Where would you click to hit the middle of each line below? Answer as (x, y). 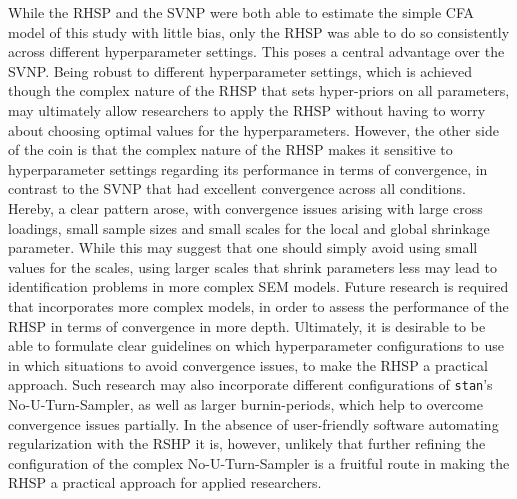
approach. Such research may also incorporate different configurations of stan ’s (250, 384)
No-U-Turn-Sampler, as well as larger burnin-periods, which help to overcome (245, 403)
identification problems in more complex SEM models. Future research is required (258, 286)
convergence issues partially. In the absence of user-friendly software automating (253, 423)
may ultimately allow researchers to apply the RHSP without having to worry (247, 109)
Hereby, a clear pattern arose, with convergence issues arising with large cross (245, 207)
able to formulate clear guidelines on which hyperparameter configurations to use (256, 345)
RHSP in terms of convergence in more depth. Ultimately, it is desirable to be (247, 325)
